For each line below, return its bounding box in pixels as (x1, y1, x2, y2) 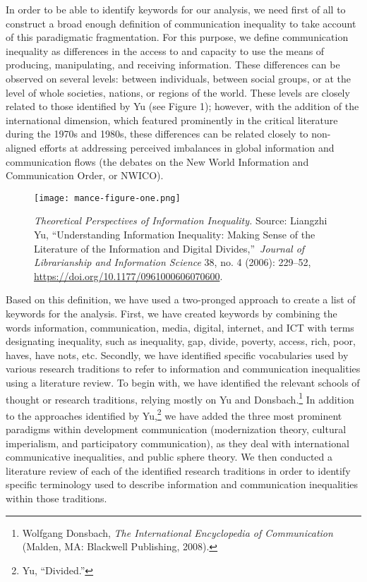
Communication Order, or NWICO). (6, 168, 164, 183)
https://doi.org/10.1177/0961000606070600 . (34, 268, 223, 283)
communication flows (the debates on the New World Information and (6, 154, 309, 169)
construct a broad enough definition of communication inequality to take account (6, 16, 356, 30)
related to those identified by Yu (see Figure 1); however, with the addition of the (6, 99, 359, 114)
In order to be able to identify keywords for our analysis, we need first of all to (6, 2, 346, 16)
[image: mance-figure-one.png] (34, 193, 181, 203)
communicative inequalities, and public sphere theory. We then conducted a (6, 449, 333, 464)
